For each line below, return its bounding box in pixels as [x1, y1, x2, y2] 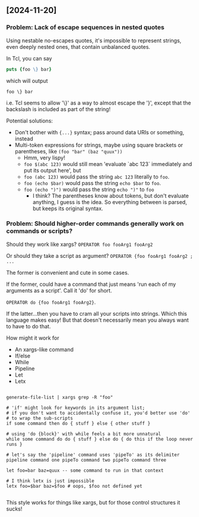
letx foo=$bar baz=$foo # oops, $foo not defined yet [6, 483, 143, 489]
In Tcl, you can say [6, 54, 52, 62]
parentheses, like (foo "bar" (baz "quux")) [14, 147, 123, 155]
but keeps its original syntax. [32, 205, 103, 212]
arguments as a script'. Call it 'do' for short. [6, 287, 112, 294]
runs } [6, 441, 23, 447]
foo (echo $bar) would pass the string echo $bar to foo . [23, 179, 161, 186]
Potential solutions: [6, 117, 53, 124]
